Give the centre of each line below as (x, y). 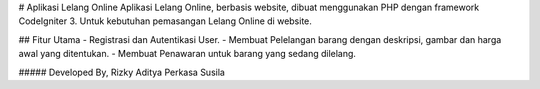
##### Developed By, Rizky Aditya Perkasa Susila (121, 72)
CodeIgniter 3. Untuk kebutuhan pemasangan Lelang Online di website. (165, 21)
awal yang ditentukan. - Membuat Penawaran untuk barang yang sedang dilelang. (187, 54)
